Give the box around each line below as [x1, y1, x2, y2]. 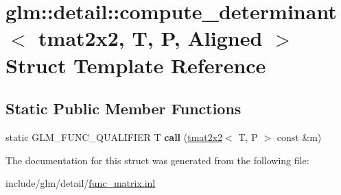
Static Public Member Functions [5, 98, 242, 119]
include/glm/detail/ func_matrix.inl [5, 176, 156, 190]
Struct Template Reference [5, 51, 266, 79]
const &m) [277, 129, 322, 144]
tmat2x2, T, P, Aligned [38, 24, 263, 52]
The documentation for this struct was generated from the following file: [5, 153, 309, 167]
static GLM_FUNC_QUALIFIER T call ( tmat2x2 [5, 129, 223, 144]
